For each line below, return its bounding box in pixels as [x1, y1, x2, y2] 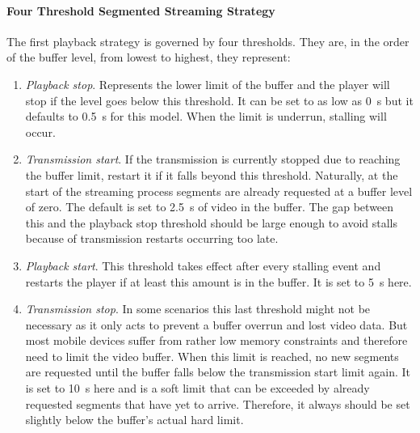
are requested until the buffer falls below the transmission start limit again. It [25, 363, 411, 380]
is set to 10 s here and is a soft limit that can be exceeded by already [25, 380, 370, 397]
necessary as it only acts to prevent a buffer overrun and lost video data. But [25, 316, 408, 333]
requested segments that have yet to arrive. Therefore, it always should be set [25, 395, 410, 412]
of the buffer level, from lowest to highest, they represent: [6, 49, 291, 66]
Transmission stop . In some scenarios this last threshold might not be [25, 300, 371, 317]
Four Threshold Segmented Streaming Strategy [6, 2, 275, 19]
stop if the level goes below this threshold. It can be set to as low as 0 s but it [25, 91, 414, 108]
